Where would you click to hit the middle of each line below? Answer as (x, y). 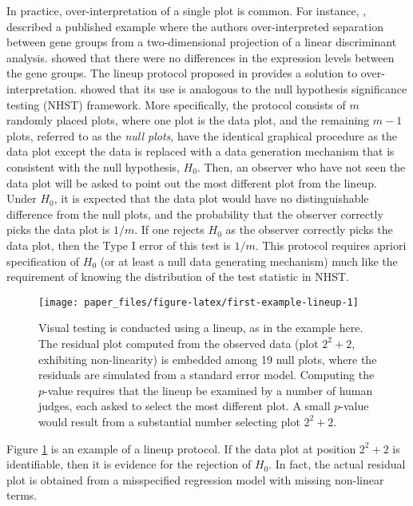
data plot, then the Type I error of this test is (119, 245)
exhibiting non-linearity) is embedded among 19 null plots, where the (208, 359)
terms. (22, 495)
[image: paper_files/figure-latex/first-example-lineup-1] (199, 302)
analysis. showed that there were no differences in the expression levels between (201, 57)
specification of (43, 261)
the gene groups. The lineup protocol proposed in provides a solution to (182, 73)
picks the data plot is (58, 229)
